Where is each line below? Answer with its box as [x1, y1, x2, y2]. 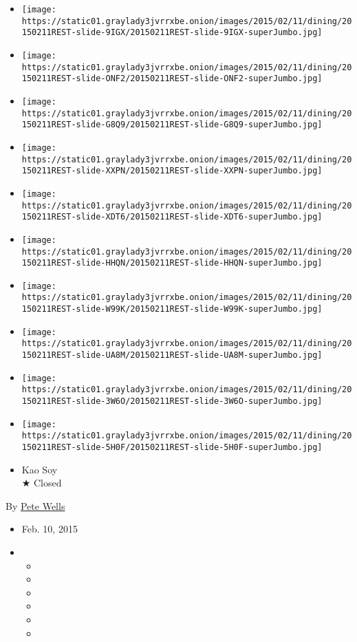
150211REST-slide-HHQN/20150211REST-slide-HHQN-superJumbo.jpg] [21, 258, 323, 268]
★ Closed [21, 475, 62, 490]
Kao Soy [21, 462, 58, 476]
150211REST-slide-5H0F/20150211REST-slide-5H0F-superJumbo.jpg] [21, 442, 323, 453]
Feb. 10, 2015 [21, 522, 78, 536]
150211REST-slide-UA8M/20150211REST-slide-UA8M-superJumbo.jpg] [21, 350, 323, 361]
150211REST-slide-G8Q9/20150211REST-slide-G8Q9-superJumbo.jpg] [21, 120, 323, 130]
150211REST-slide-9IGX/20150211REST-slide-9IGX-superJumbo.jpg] [21, 28, 323, 38]
